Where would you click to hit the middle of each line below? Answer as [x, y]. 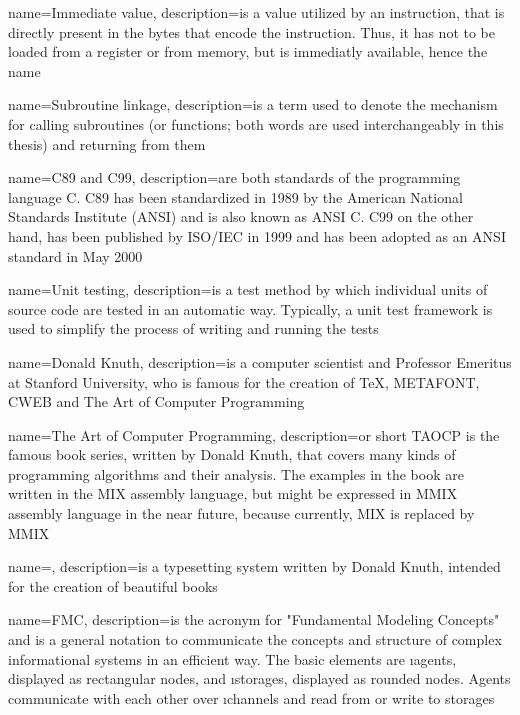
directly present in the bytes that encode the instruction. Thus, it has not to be [252, 31]
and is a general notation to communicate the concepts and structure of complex [255, 639]
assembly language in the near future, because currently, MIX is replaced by [241, 513]
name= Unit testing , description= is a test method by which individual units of [248, 289]
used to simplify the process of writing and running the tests [193, 328]
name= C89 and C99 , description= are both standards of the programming [234, 177]
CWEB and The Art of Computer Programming [156, 401]
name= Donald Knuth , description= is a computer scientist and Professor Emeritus [260, 361]
